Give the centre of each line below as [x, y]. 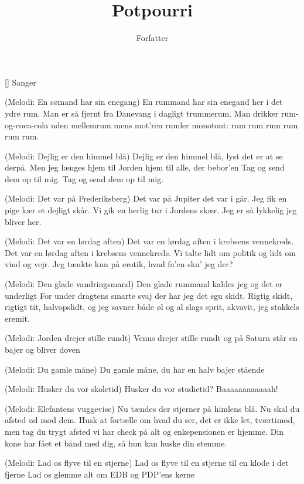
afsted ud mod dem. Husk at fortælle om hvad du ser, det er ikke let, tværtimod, [150, 420]
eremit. [17, 318]
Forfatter [152, 38]
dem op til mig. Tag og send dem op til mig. [84, 178]
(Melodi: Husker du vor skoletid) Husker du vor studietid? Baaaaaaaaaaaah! [141, 389]
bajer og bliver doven [42, 349]
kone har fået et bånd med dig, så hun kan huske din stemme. [116, 443]
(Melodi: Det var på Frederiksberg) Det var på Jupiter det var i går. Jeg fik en [146, 198]
